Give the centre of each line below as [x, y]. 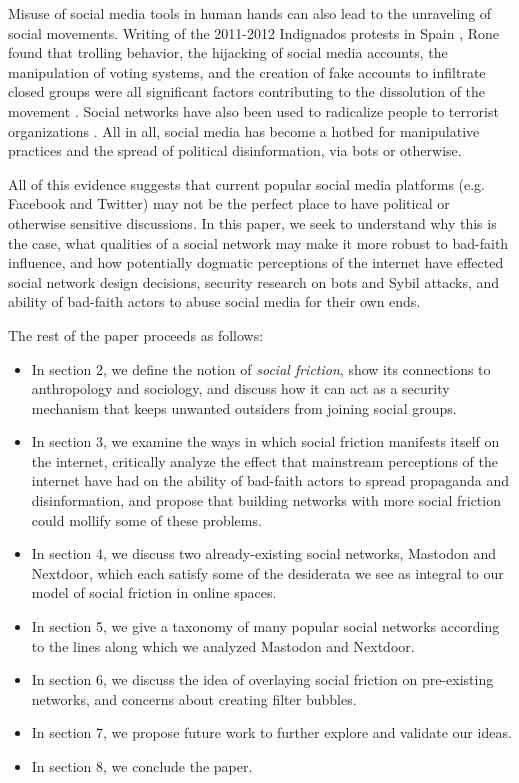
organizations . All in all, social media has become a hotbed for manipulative [244, 130]
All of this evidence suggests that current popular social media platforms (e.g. [247, 183]
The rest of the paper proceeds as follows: [136, 334]
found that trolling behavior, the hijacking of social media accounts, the [228, 52]
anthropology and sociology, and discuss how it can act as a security [240, 388]
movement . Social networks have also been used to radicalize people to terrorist [253, 110]
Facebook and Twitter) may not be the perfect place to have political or [229, 203]
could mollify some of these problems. [146, 519]
